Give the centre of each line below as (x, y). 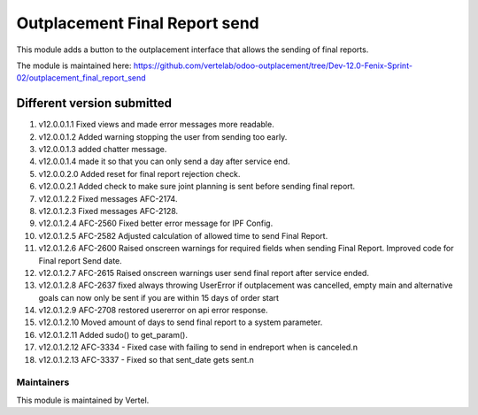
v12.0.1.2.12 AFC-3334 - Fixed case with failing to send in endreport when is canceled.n (198, 347)
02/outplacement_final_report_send (81, 78)
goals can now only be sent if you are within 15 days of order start (158, 297)
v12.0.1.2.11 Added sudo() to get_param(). (113, 334)
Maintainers (43, 382)
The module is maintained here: (74, 65)
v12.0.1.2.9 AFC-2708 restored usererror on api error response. (154, 311)
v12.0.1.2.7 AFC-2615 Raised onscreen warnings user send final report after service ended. (204, 273)
